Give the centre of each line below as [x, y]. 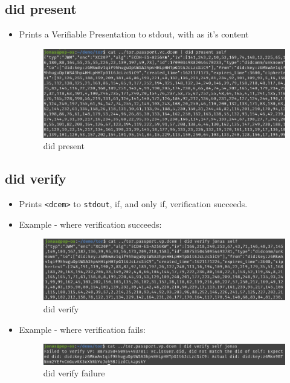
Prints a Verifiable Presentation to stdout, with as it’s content [134, 34]
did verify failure [74, 373]
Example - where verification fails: [82, 329]
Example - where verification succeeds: [90, 224]
